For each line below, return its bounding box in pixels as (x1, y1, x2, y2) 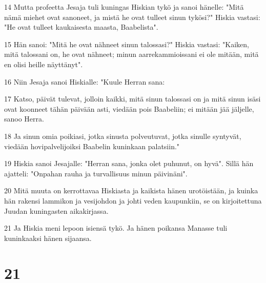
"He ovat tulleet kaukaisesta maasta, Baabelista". (4, 22, 158, 32)
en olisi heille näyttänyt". (4, 58, 83, 69)
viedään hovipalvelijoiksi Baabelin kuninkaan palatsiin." (4, 140, 180, 151)
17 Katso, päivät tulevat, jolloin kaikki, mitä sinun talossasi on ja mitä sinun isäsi (4, 93, 261, 104)
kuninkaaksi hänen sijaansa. (4, 232, 92, 243)
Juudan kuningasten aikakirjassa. (4, 205, 109, 216)
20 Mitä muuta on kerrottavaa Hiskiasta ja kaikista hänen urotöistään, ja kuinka (4, 185, 258, 196)
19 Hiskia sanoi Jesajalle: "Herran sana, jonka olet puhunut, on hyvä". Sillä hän (4, 158, 254, 169)
